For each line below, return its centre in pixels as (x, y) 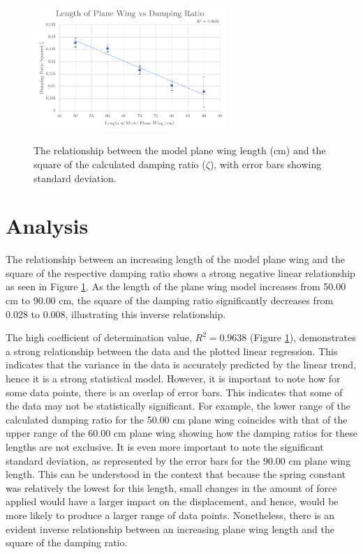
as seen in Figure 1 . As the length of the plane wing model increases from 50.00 (176, 286)
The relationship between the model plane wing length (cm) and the (180, 150)
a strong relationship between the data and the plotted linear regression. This (172, 351)
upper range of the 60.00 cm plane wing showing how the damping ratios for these (181, 433)
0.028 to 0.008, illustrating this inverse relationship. (116, 314)
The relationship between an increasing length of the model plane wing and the (175, 259)
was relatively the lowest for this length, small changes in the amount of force (171, 487)
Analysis (47, 226)
